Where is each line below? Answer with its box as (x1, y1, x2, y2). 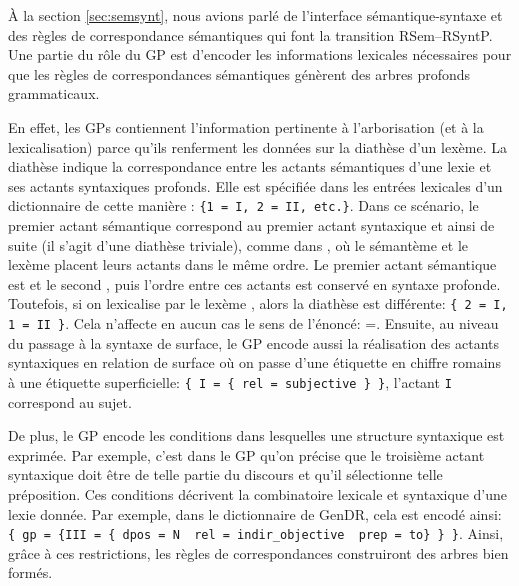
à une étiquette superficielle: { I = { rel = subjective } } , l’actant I (8, 371, 452, 392)
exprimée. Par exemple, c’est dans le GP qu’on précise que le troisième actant (8, 444, 485, 465)
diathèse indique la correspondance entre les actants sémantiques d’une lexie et (8, 156, 492, 177)
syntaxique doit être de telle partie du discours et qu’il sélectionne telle (8, 464, 443, 485)
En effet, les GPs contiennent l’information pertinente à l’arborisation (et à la (8, 116, 484, 137)
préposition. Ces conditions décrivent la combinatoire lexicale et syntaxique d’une (8, 483, 507, 504)
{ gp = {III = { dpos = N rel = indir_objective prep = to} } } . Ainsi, (8, 523, 504, 544)
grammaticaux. (8, 83, 100, 104)
